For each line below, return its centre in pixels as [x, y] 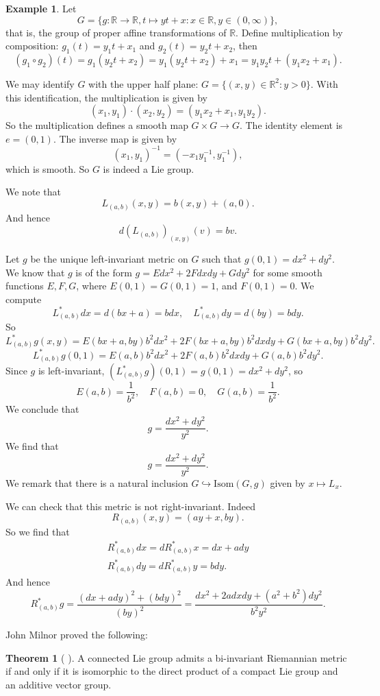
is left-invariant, [71, 371]
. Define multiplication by [289, 32]
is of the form [104, 272]
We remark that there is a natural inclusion [97, 482]
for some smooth [288, 272]
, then [245, 46]
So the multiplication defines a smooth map [97, 125]
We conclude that [42, 409]
